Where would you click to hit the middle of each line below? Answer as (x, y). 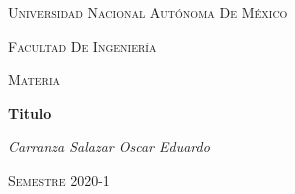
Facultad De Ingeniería (82, 45)
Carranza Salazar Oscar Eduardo (109, 146)
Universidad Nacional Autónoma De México (148, 12)
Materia (34, 79)
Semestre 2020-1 (59, 179)
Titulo (30, 112)
